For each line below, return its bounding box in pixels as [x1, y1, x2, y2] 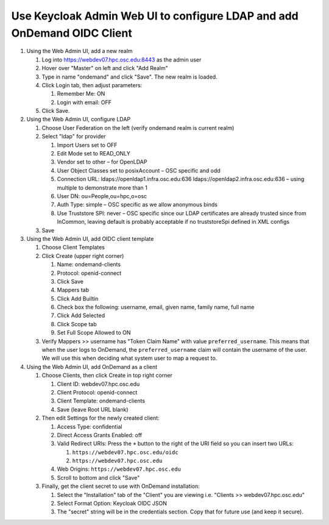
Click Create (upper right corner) [41, 252, 124, 259]
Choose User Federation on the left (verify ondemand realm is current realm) [41, 124, 235, 131]
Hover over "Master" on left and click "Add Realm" [41, 65, 169, 72]
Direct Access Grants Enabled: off [57, 431, 143, 438]
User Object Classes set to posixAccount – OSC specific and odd [57, 166, 221, 174]
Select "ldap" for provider [41, 133, 106, 140]
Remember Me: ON [57, 90, 105, 98]
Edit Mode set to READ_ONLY [57, 150, 131, 157]
